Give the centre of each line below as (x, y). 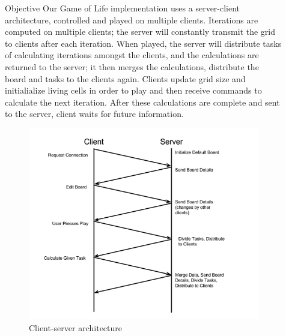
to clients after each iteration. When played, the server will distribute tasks (143, 43)
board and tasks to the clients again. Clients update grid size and (125, 78)
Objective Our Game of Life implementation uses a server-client (123, 8)
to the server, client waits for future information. (94, 114)
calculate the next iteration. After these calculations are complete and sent (142, 102)
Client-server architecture (75, 327)
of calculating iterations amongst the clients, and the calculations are (132, 55)
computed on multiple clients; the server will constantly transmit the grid (140, 31)
